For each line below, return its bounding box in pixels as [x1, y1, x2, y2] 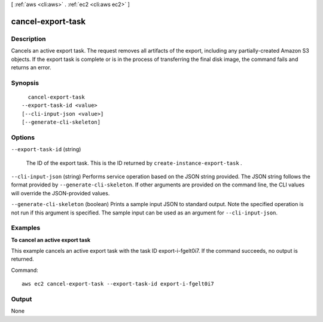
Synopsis [11, 78, 39, 87]
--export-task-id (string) [11, 146, 81, 153]
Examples [11, 224, 41, 232]
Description [11, 35, 46, 43]
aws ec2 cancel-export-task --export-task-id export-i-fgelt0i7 [22, 281, 215, 287]
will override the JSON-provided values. [11, 189, 110, 197]
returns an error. [11, 63, 51, 71]
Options [11, 133, 35, 142]
